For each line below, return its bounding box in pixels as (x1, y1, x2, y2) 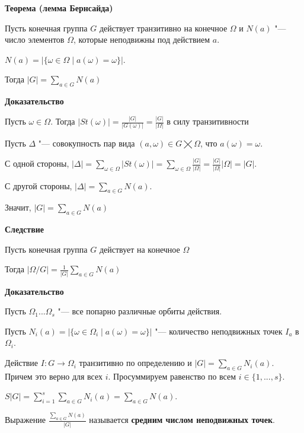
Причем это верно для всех (5, 370, 103, 382)
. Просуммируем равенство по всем (108, 370, 236, 382)
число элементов (5, 33, 65, 46)
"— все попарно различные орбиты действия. (57, 305, 222, 317)
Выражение (5, 413, 46, 426)
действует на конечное (99, 243, 180, 255)
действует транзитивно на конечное (99, 21, 228, 34)
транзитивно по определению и (79, 356, 192, 369)
